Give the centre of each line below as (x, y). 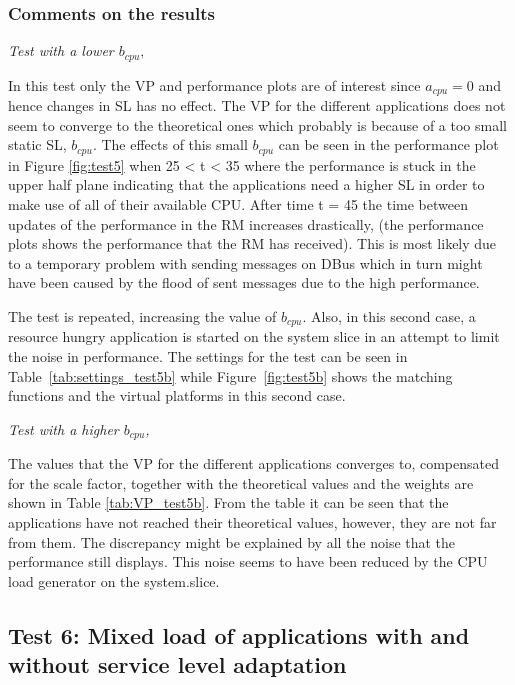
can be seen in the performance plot (388, 144)
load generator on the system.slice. (114, 580)
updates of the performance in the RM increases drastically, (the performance (246, 223)
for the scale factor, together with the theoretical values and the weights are (241, 482)
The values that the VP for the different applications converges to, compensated (253, 463)
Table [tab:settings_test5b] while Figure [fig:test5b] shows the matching (230, 375)
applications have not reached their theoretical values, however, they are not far (252, 521)
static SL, (37, 144)
